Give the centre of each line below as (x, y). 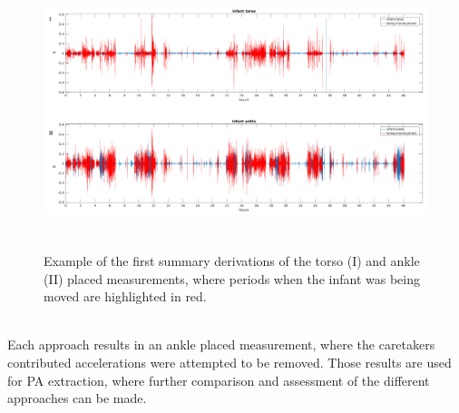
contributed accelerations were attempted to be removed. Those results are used (229, 362)
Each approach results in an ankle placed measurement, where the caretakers (221, 344)
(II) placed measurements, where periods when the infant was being (232, 278)
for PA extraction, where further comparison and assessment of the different (219, 380)
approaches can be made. (77, 398)
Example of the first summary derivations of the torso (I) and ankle (232, 260)
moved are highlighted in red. (125, 296)
